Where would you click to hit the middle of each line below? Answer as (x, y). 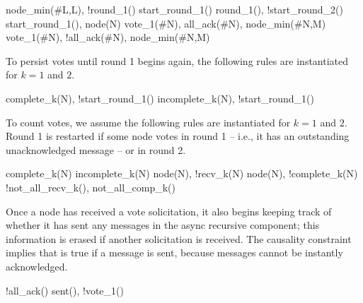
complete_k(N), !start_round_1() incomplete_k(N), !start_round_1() (160, 98)
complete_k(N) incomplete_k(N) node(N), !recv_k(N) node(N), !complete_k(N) (182, 173)
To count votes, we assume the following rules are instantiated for (148, 122)
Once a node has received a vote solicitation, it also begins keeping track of (169, 211)
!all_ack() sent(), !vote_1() (65, 290)
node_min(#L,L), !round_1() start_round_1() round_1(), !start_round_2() (174, 9)
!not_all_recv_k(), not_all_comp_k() (91, 187)
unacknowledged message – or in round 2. (96, 149)
